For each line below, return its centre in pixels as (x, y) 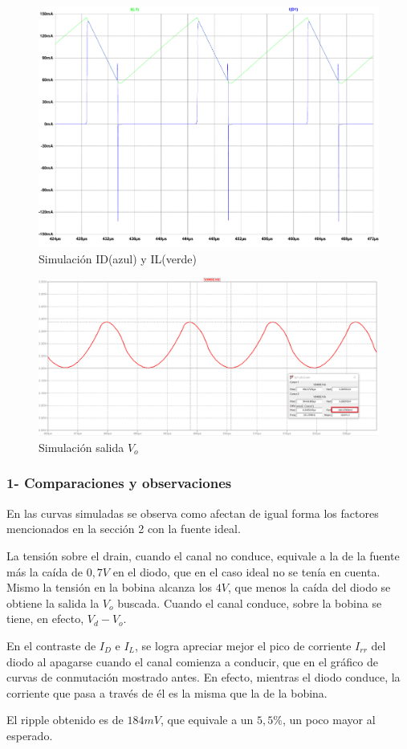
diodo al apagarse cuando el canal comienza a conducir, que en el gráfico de (192, 661)
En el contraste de (51, 645)
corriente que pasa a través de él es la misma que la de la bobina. (167, 692)
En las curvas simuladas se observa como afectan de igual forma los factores (193, 513)
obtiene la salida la (53, 602)
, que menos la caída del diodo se (309, 587)
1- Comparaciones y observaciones (119, 483)
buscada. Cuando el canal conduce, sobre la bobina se (250, 602)
